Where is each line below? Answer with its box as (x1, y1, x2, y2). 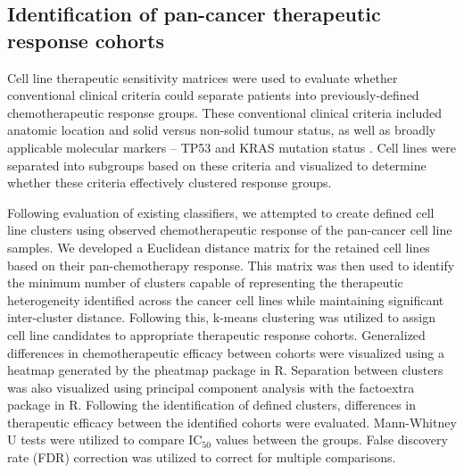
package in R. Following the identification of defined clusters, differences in (7, 395, 417, 414)
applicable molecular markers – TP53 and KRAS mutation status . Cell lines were (7, 137, 456, 156)
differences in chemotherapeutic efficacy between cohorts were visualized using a (7, 343, 444, 361)
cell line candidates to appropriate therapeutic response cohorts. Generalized (7, 325, 426, 344)
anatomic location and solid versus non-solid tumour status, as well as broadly (7, 120, 436, 139)
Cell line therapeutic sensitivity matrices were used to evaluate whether (7, 68, 398, 87)
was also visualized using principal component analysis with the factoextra (7, 378, 415, 396)
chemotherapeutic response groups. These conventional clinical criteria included (7, 103, 443, 121)
